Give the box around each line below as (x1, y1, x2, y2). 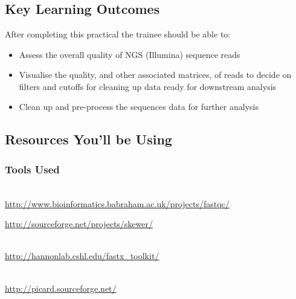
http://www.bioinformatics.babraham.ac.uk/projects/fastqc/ (5, 197, 230, 210)
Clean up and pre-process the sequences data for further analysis (19, 100, 259, 113)
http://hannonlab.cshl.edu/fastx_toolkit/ (5, 249, 159, 262)
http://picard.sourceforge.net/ (5, 281, 117, 294)
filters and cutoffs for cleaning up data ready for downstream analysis (19, 80, 277, 92)
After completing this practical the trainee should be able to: (5, 28, 231, 40)
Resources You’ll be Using (5, 130, 172, 149)
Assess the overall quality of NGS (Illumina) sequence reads (19, 48, 240, 60)
